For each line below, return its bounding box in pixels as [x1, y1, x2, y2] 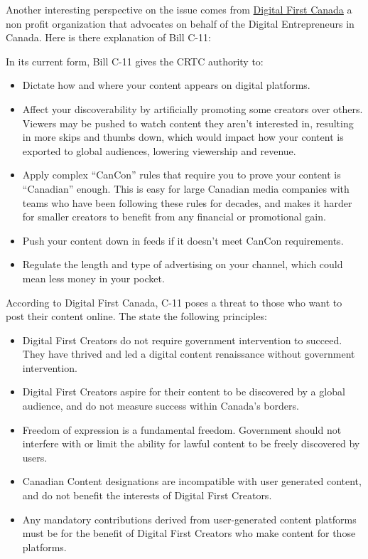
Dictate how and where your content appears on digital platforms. [22, 78, 310, 92]
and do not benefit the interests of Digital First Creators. [22, 488, 272, 503]
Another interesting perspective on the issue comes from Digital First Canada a [6, 2, 352, 16]
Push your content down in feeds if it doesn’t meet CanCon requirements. [22, 233, 344, 247]
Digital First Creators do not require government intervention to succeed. [22, 332, 342, 347]
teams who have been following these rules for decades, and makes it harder [22, 195, 352, 210]
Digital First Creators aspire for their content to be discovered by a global [22, 384, 345, 399]
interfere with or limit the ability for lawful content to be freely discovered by [22, 436, 360, 451]
